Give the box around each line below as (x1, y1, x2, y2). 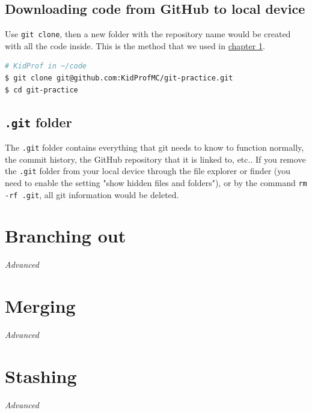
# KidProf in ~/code (5, 62, 87, 71)
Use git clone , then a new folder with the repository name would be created (5, 28, 291, 40)
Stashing (5, 363, 77, 388)
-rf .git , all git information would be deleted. (5, 188, 179, 200)
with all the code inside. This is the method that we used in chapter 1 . (5, 39, 265, 52)
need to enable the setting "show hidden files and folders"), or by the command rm (5, 176, 307, 188)
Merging (5, 294, 76, 318)
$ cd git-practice (5, 85, 78, 94)
